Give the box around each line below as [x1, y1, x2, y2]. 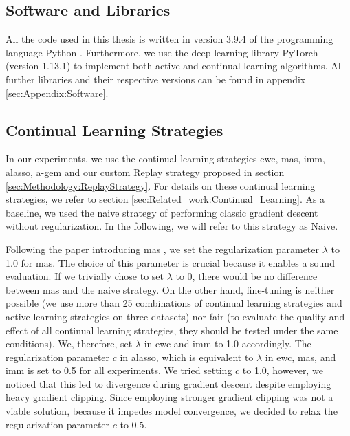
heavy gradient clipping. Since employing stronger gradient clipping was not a [6, 390, 333, 404]
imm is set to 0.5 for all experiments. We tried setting [6, 363, 232, 378]
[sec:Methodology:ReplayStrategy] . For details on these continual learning [6, 178, 316, 193]
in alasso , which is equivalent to [120, 349, 254, 364]
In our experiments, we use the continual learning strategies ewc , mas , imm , [6, 151, 325, 166]
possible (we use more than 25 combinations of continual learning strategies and [6, 296, 342, 310]
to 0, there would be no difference [175, 269, 318, 283]
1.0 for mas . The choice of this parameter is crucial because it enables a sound [6, 255, 335, 270]
